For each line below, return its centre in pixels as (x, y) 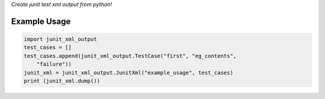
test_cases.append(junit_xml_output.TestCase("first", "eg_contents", (130, 56)
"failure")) (54, 64)
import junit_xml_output (60, 39)
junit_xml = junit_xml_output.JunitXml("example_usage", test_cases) (128, 72)
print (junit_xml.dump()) (62, 81)
